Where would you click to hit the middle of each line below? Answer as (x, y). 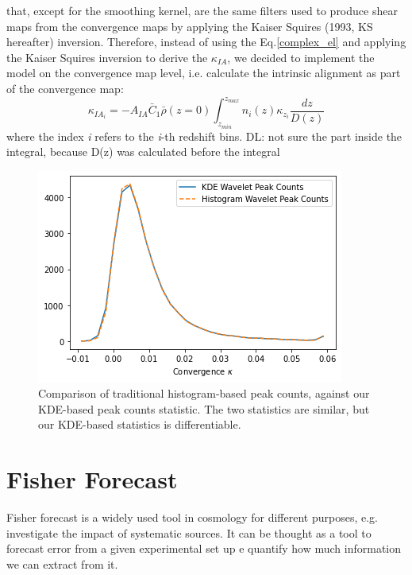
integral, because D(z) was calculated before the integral (143, 152)
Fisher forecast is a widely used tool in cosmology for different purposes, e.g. (192, 517)
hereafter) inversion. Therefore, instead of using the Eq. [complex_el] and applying (206, 42)
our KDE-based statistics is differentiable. (140, 424)
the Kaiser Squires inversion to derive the (107, 57)
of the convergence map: (65, 88)
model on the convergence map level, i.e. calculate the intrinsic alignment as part (204, 73)
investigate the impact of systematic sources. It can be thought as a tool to (189, 532)
